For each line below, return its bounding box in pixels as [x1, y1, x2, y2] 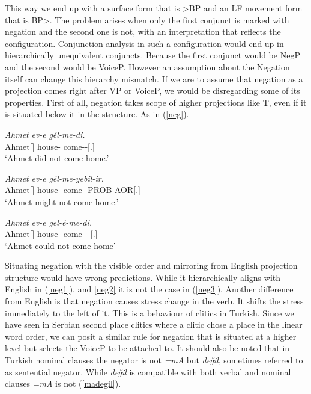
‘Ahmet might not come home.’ [5, 195, 119, 208]
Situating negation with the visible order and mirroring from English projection [5, 259, 298, 272]
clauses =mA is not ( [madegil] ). [5, 377, 121, 390]
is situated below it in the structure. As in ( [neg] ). [5, 108, 189, 120]
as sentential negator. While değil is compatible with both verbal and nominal [5, 365, 291, 378]
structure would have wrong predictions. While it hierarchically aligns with [5, 271, 281, 283]
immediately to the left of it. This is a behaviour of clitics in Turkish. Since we [5, 306, 294, 319]
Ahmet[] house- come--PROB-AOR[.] [5, 183, 140, 196]
